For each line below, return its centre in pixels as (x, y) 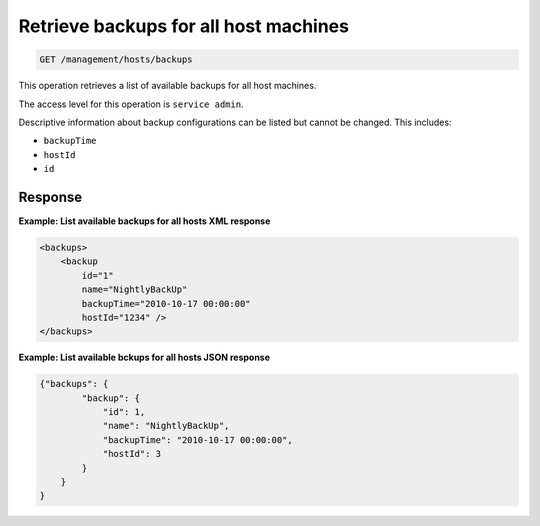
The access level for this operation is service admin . (131, 104)
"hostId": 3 (132, 454)
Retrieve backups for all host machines (184, 26)
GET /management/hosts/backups (116, 59)
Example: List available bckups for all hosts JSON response (144, 357)
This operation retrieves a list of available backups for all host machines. (167, 86)
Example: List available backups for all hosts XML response (144, 221)
